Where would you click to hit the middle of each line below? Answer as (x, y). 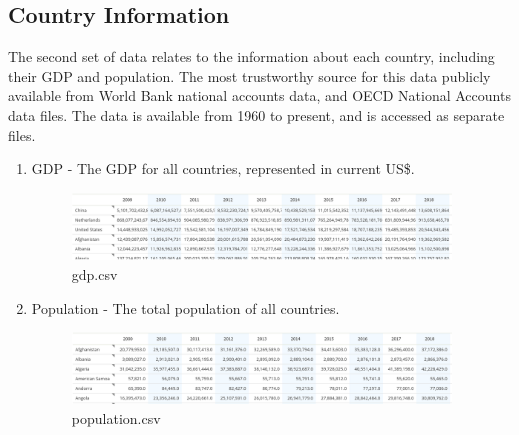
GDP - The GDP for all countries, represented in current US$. (223, 168)
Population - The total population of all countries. (185, 307)
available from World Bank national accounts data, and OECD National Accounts (259, 95)
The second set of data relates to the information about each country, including (251, 56)
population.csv (116, 417)
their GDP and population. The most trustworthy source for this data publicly (249, 75)
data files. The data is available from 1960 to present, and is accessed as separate (256, 114)
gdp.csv (94, 273)
